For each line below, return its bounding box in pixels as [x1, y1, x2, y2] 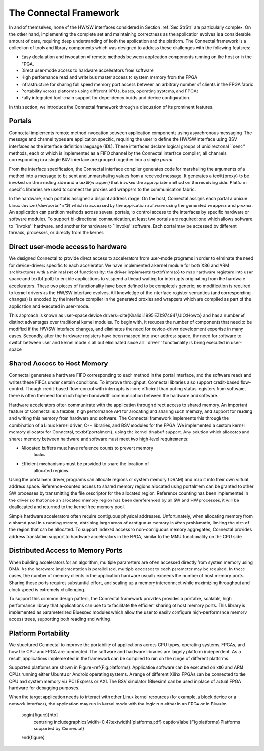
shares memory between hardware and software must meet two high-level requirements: [9, 436, 189, 442]
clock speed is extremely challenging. [9, 587, 86, 592]
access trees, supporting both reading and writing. [9, 616, 111, 622]
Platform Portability [9, 629, 70, 637]
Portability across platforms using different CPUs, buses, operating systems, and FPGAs [21, 88, 199, 94]
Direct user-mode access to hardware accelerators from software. [21, 68, 155, 73]
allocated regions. [33, 468, 70, 474]
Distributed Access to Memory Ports [9, 546, 123, 555]
